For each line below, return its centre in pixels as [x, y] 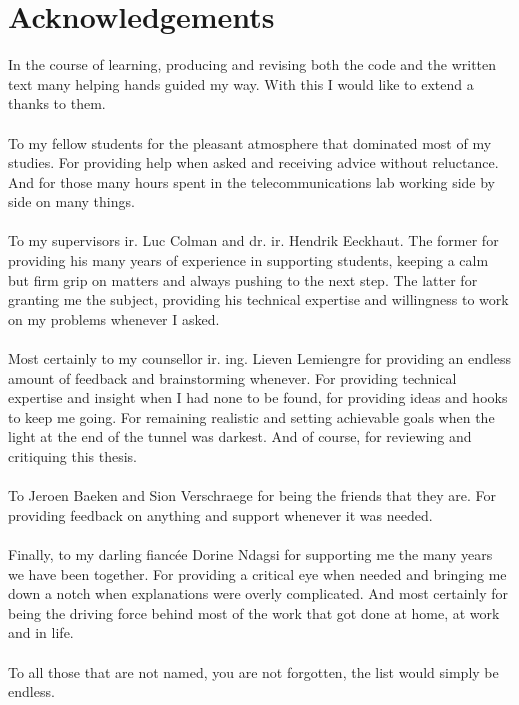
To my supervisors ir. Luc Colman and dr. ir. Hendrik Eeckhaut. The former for [253, 240]
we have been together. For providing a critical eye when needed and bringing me [257, 573]
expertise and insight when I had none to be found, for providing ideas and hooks [258, 397]
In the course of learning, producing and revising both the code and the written [252, 64]
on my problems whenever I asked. [114, 318]
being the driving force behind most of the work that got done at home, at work [254, 612]
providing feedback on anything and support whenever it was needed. [220, 514]
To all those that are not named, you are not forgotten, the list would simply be [253, 671]
